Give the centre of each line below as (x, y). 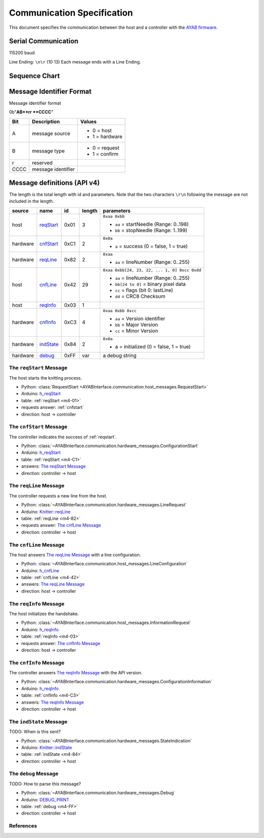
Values (89, 121)
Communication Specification (71, 13)
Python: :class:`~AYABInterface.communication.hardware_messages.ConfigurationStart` (110, 446)
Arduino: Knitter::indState (47, 747)
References (23, 826)
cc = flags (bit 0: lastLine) (144, 290)
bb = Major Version (137, 324)
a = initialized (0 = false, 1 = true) (153, 346)
